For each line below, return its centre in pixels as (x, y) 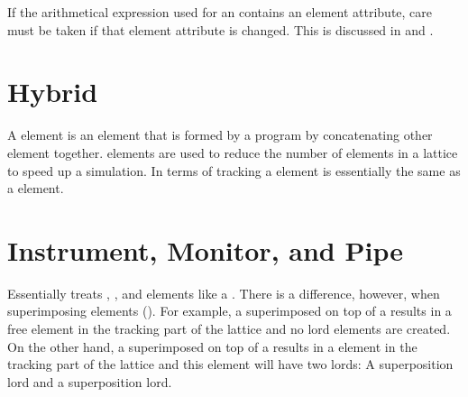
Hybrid (53, 92)
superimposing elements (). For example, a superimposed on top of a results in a (229, 311)
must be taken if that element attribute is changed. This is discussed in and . (220, 29)
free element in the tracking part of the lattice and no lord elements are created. (229, 328)
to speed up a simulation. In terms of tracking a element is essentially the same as (234, 170)
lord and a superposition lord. (90, 381)
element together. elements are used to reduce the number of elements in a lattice (233, 152)
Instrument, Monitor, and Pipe (205, 249)
